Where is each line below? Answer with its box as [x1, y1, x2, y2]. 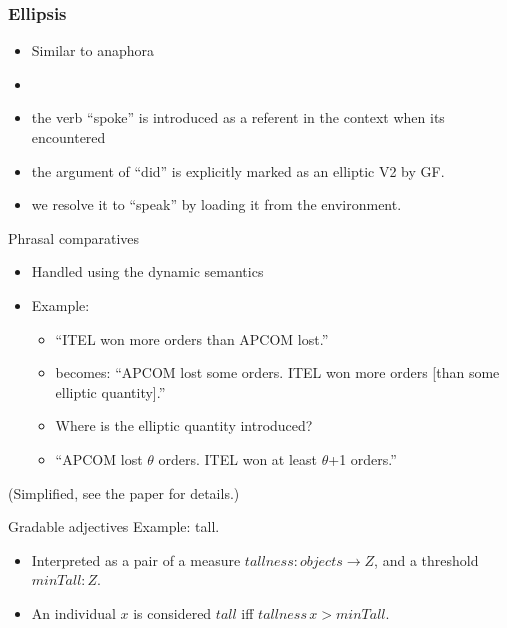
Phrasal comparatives [8, 227, 140, 248]
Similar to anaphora [31, 40, 155, 61]
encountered [31, 127, 106, 147]
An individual [31, 602, 116, 623]
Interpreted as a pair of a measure [31, 549, 241, 570]
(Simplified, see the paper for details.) [8, 482, 240, 503]
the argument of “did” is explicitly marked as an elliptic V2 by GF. [31, 160, 445, 181]
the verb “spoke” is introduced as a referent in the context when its [31, 107, 445, 128]
